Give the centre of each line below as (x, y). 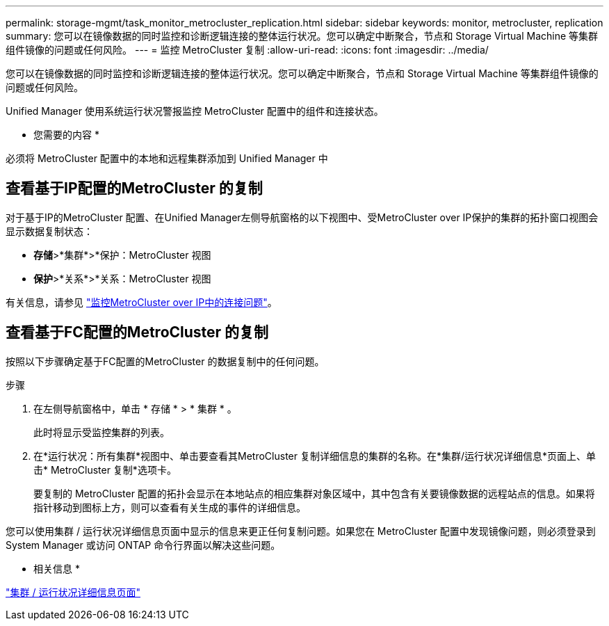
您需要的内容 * (66, 135)
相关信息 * (57, 568)
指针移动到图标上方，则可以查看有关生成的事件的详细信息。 (170, 507)
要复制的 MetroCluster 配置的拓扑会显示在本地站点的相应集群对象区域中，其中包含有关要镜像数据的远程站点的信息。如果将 (314, 493)
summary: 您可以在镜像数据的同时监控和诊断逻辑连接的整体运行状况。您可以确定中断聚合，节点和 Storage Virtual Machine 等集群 (302, 36)
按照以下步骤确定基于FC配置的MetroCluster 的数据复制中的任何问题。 (165, 361)
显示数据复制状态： (49, 231)
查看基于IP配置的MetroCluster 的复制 (134, 188)
